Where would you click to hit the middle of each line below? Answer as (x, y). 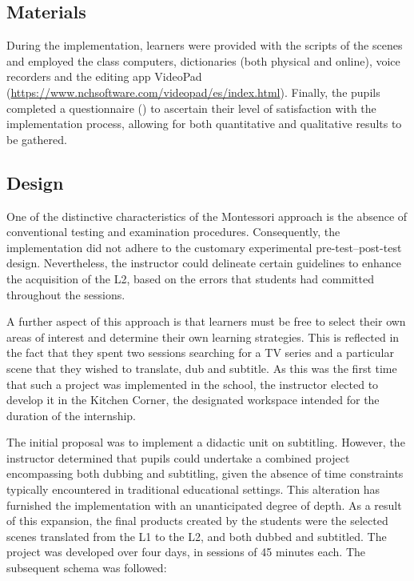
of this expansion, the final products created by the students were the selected (197, 521)
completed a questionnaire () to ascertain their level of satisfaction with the (191, 108)
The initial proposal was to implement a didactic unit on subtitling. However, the (206, 442)
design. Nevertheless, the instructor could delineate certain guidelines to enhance (204, 263)
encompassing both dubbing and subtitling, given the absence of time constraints (205, 473)
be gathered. (37, 139)
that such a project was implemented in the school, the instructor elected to (193, 384)
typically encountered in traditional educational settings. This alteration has (193, 489)
